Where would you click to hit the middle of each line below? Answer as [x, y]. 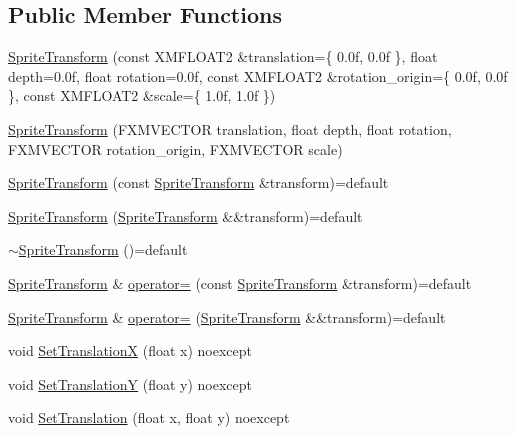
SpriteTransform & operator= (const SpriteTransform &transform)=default [240, 282]
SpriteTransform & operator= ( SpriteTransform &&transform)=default [227, 316]
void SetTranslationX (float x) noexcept [130, 350]
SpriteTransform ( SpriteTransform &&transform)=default [185, 215]
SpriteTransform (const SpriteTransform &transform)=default [198, 182]
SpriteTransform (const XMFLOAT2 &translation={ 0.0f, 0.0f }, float [223, 56]
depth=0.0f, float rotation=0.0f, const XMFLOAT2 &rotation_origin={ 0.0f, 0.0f [258, 75]
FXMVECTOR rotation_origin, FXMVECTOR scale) [175, 148]
